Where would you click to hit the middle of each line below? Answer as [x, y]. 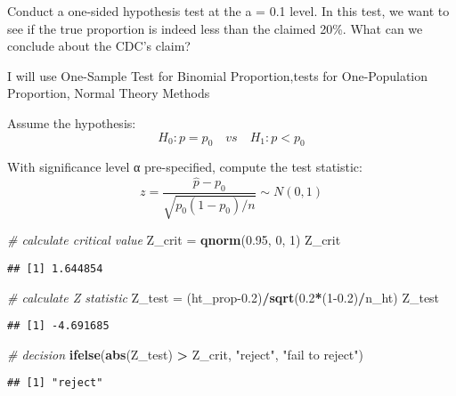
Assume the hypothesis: [72, 122]
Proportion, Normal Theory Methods [109, 93]
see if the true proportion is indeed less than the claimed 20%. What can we [215, 28]
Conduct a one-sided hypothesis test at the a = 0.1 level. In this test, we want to [228, 11]
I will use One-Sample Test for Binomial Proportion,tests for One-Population [218, 75]
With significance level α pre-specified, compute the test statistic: [185, 167]
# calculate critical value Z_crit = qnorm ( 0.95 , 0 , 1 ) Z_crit [174, 240]
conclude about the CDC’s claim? [99, 46]
